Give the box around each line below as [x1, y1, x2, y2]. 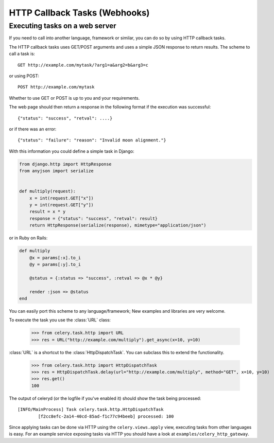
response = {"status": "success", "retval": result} [29, 215, 158, 221]
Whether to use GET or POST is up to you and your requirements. [9, 95, 140, 101]
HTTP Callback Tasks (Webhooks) [9, 7, 150, 18]
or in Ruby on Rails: [9, 235, 48, 241]
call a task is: [9, 51, 35, 57]
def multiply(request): [19, 189, 76, 194]
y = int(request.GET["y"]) [29, 202, 94, 208]
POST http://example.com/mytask [17, 84, 95, 90]
